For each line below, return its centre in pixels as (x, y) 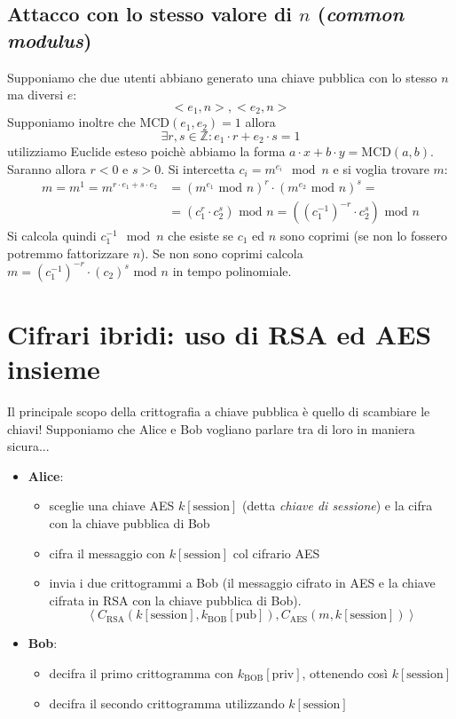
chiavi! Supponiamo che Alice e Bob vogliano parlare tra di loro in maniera (211, 428)
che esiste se (201, 236)
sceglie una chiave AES (112, 506)
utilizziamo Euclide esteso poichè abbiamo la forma (146, 151)
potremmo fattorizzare (68, 253)
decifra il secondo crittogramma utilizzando (167, 703)
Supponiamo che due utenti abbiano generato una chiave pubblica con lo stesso (222, 77)
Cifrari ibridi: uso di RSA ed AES (220, 333)
